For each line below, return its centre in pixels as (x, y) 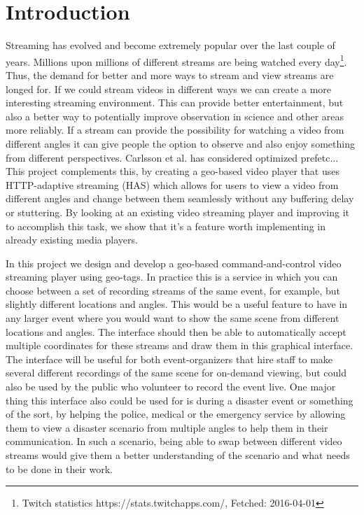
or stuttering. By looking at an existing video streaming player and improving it (178, 212)
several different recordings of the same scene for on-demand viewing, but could (176, 373)
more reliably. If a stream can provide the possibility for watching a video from (175, 130)
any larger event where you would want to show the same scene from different (173, 318)
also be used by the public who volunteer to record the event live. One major (171, 387)
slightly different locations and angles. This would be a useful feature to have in (177, 304)
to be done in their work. (59, 468)
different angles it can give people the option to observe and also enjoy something (180, 143)
